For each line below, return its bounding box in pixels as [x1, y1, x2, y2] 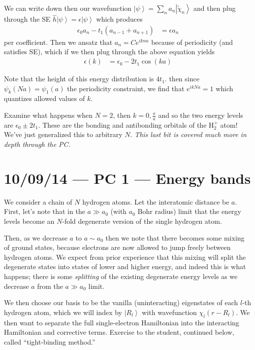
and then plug [193, 3, 236, 13]
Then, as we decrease [4, 232, 67, 243]
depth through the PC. [4, 139, 70, 149]
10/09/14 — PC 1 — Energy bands [4, 168, 251, 188]
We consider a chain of [4, 196, 72, 207]
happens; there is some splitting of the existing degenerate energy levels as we [4, 271, 238, 281]
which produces [96, 14, 143, 24]
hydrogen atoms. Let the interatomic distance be [82, 196, 229, 207]
